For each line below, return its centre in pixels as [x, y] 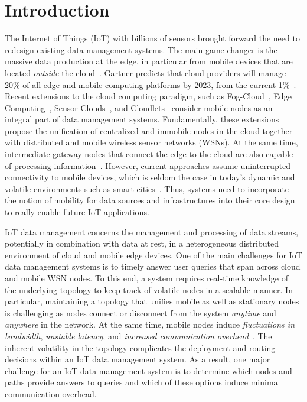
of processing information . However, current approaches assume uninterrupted [148, 165]
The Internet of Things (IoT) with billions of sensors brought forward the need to [152, 38]
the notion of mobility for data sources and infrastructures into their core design [150, 200]
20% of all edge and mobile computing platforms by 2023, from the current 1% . [151, 84]
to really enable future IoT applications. [77, 212]
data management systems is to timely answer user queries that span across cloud [153, 266]
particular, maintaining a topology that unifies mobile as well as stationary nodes [152, 301]
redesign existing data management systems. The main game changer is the [141, 49]
